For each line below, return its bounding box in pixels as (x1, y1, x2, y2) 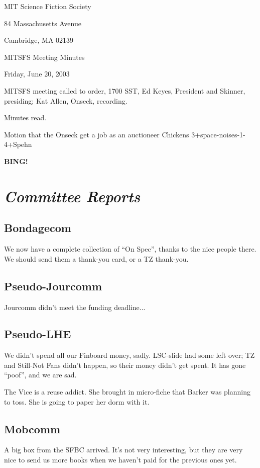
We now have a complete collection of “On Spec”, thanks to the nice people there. (4, 244, 256, 254)
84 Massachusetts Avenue (4, 18, 81, 28)
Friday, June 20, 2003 (4, 68, 70, 79)
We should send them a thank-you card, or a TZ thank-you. (4, 253, 189, 264)
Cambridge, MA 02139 (4, 35, 74, 45)
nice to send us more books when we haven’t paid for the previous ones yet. (4, 454, 237, 465)
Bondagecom (4, 220, 71, 236)
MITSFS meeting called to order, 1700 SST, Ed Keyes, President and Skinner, (4, 85, 245, 96)
